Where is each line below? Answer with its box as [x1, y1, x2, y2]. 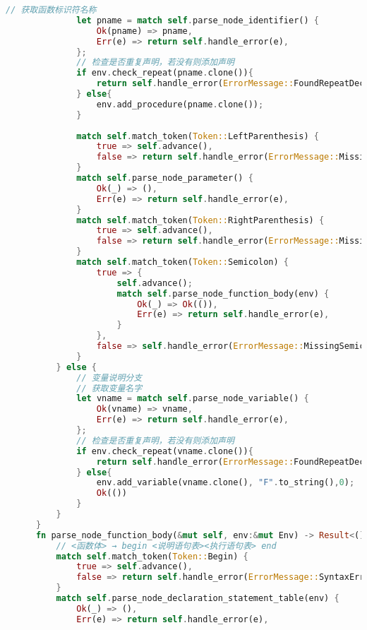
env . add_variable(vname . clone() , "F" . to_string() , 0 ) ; [96, 477, 355, 488]
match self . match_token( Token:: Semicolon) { [76, 257, 289, 267]
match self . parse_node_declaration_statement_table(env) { [56, 593, 339, 603]
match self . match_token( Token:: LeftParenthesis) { [76, 131, 319, 141]
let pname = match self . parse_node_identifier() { [76, 15, 319, 25]
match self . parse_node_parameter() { [76, 173, 253, 183]
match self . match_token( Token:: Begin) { [56, 551, 248, 561]
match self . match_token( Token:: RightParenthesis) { [76, 215, 325, 225]
